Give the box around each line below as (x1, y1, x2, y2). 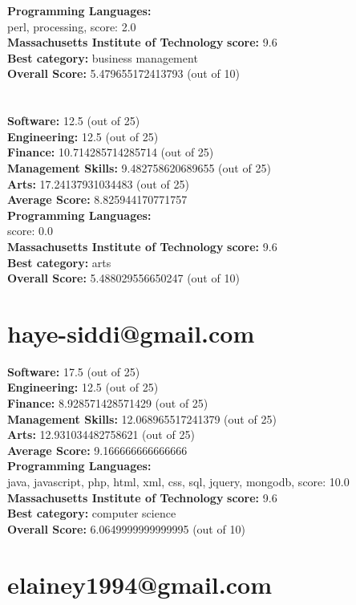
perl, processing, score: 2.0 (7, 18, 136, 35)
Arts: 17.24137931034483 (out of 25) (7, 175, 189, 192)
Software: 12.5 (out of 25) (7, 112, 140, 129)
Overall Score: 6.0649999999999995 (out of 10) (7, 520, 245, 537)
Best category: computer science (7, 505, 176, 522)
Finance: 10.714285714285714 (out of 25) (7, 144, 214, 160)
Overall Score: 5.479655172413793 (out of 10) (7, 65, 240, 82)
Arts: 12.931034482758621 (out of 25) (7, 426, 195, 443)
